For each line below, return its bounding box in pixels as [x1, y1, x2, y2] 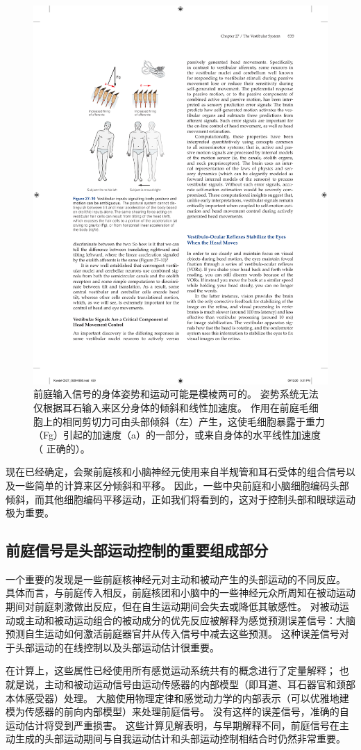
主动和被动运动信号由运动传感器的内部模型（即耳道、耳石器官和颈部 [44, 677, 355, 692]
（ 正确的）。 [33, 441, 90, 455]
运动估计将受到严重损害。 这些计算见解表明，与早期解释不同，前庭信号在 [6, 717, 339, 732]
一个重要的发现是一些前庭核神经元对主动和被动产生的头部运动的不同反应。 [6, 571, 346, 586]
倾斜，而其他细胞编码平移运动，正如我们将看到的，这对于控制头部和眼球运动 [6, 491, 355, 506]
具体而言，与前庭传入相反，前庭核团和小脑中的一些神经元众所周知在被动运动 [6, 585, 355, 600]
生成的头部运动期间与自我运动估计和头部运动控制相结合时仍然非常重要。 [15, 731, 346, 746]
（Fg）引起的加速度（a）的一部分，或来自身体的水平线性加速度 [33, 427, 321, 442]
